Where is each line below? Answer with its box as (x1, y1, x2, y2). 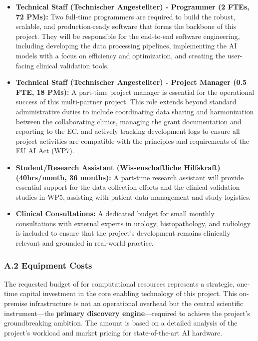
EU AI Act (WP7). (15, 145, 74, 156)
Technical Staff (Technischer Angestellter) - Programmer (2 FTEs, (15, 1, 250, 11)
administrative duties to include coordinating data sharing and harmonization (15, 106, 254, 116)
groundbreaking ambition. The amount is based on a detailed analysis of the (4, 318, 238, 328)
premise (4, 298, 27, 309)
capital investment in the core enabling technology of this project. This (19, 288, 237, 299)
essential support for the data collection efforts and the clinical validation (15, 182, 240, 192)
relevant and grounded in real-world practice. (15, 238, 154, 248)
